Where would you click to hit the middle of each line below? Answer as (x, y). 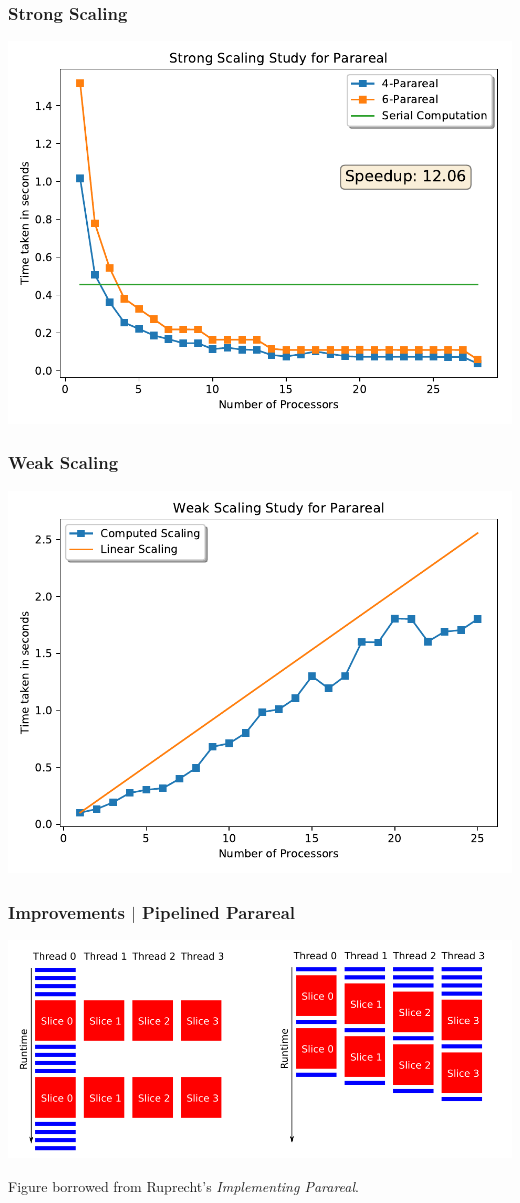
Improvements (66, 911)
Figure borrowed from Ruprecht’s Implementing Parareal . (183, 1185)
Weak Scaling (63, 462)
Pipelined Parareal (218, 911)
